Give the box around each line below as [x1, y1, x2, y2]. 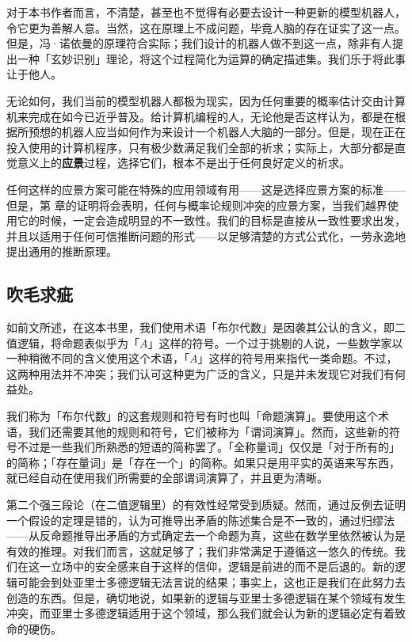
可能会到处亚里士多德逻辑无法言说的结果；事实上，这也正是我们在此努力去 [17, 574, 406, 591]
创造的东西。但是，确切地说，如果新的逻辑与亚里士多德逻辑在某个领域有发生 [6, 589, 406, 606]
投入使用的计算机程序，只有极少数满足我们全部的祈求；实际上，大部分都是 [6, 139, 395, 155]
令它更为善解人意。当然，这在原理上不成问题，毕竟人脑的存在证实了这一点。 [6, 19, 406, 36]
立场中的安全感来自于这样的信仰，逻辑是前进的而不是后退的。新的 [50, 558, 395, 575]
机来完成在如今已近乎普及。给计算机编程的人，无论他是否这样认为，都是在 [6, 108, 395, 124]
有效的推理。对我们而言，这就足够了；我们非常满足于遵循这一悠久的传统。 [6, 542, 395, 559]
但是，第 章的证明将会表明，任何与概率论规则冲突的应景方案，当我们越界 [6, 196, 387, 213]
